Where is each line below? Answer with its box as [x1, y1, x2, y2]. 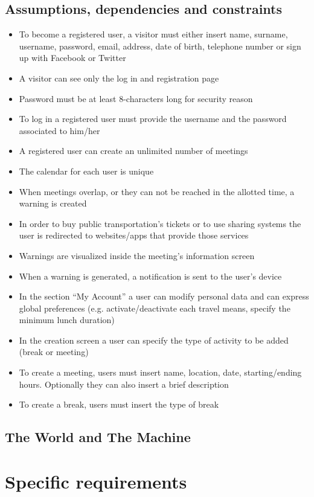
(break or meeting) [19, 345, 89, 358]
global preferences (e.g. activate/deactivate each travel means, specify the [19, 301, 290, 314]
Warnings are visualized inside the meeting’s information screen [19, 249, 255, 261]
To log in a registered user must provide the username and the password [19, 112, 287, 125]
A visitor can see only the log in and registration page [19, 71, 219, 84]
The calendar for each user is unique [19, 164, 154, 177]
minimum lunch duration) [19, 313, 115, 326]
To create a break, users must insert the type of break [19, 398, 219, 411]
